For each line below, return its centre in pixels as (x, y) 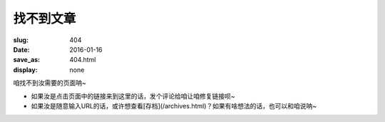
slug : (21, 40)
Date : (21, 49)
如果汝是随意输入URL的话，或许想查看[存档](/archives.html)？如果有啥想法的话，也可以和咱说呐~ (174, 106)
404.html (83, 60)
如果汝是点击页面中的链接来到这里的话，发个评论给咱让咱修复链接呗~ (133, 96)
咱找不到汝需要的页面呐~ (50, 83)
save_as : (27, 60)
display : (26, 70)
